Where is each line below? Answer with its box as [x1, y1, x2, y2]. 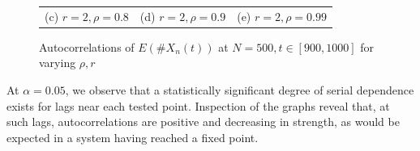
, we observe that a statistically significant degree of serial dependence [65, 82, 414, 99]
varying [39, 54, 76, 71]
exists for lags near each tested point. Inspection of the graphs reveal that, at [6, 97, 390, 114]
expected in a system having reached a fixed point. [6, 128, 259, 145]
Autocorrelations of [39, 38, 135, 55]
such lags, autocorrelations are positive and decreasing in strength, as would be [6, 113, 400, 130]
